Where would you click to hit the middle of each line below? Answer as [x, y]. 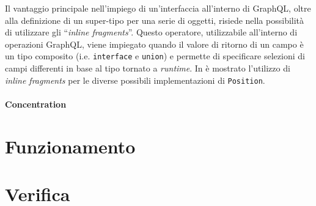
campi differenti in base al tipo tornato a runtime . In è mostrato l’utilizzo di [148, 68]
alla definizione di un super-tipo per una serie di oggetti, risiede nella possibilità [155, 20]
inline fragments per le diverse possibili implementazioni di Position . [135, 80]
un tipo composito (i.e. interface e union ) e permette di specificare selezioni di [155, 56]
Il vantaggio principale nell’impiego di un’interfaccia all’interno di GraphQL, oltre [158, 8]
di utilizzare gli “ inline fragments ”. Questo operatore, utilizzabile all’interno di [151, 32]
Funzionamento [70, 146]
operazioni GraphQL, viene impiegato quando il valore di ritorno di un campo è [154, 44]
